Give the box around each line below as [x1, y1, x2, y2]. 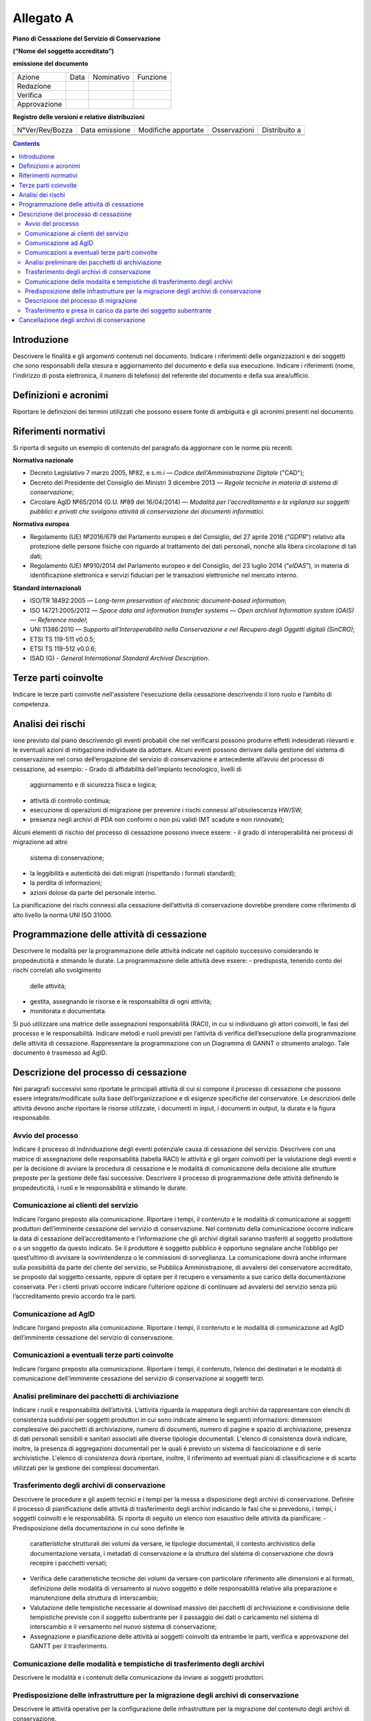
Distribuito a [262, 125, 302, 135]
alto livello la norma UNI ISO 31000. [12, 911, 113, 919]
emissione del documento [12, 59, 89, 68]
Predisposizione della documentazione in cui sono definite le [12, 1523, 185, 1532]
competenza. [12, 699, 50, 708]
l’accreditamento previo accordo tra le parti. [12, 1291, 137, 1300]
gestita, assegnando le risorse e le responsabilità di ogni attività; [30, 997, 212, 1005]
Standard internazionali [12, 584, 82, 592]
